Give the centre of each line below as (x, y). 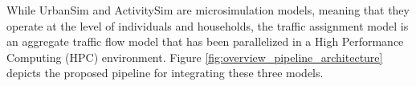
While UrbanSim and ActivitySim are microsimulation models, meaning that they (208, 10)
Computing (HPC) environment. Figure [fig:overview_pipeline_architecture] (195, 57)
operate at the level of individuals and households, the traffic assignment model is (208, 25)
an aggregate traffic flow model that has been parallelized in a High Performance (205, 41)
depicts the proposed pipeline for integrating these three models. (165, 73)
